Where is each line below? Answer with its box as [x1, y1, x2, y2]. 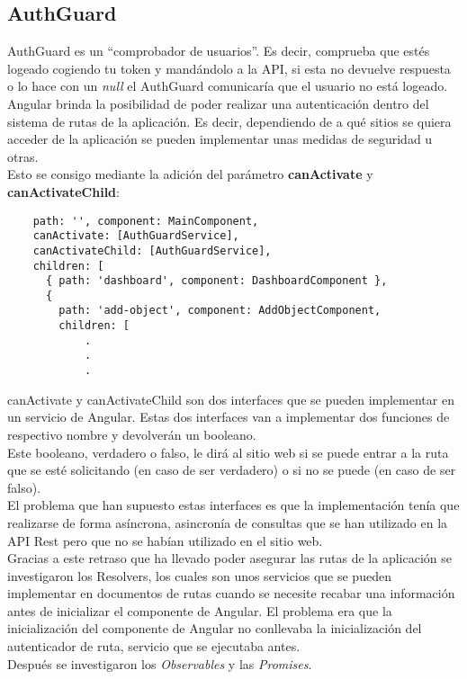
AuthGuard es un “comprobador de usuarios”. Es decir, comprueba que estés [7, 41, 430, 60]
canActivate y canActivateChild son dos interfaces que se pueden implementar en [7, 389, 454, 408]
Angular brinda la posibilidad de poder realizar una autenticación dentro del [7, 94, 429, 112]
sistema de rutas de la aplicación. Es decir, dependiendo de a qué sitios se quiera [7, 112, 452, 130]
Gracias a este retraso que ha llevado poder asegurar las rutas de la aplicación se [7, 549, 452, 567]
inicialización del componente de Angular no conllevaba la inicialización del [7, 619, 422, 638]
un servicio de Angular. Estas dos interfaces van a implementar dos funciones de [7, 407, 450, 426]
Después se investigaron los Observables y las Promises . [7, 654, 312, 673]
